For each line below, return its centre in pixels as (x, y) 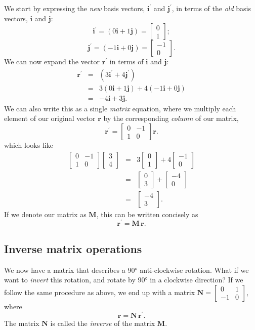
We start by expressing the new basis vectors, (75, 8)
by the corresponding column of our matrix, (171, 118)
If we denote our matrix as (45, 214)
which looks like (29, 145)
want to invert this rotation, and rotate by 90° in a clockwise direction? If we (124, 280)
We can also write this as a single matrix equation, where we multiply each (120, 108)
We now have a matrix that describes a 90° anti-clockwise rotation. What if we (126, 270)
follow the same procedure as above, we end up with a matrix (100, 292)
